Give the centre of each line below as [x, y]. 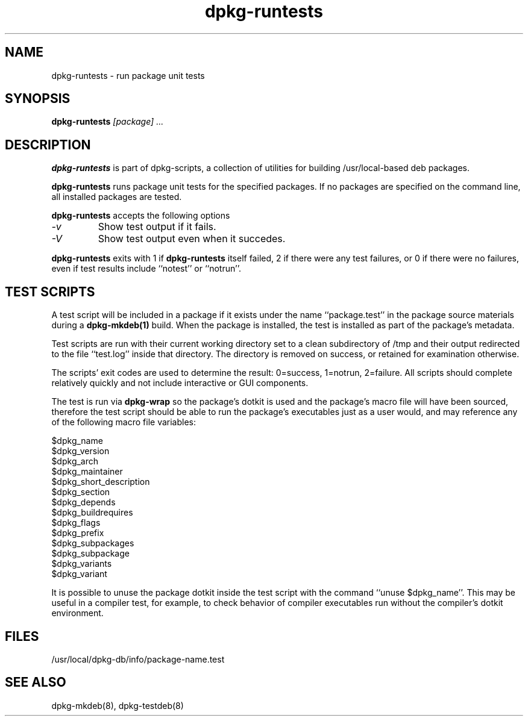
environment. [77, 613]
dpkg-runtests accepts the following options [141, 216]
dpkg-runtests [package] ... [108, 122]
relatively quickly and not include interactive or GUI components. [180, 383]
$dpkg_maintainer [87, 472]
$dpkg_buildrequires [92, 513]
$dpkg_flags [76, 523]
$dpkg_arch [75, 461]
